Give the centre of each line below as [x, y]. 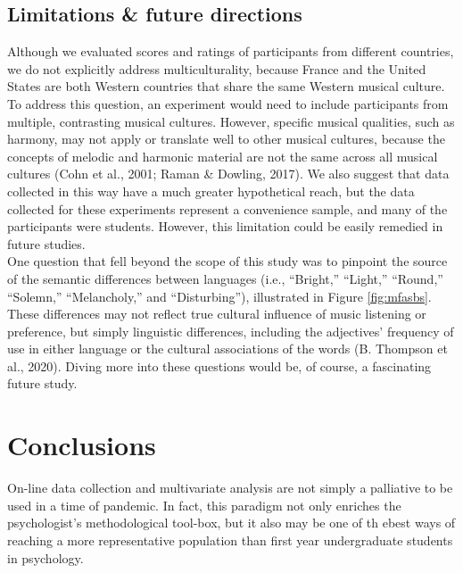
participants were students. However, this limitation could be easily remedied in [225, 226]
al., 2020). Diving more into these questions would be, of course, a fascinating [219, 365]
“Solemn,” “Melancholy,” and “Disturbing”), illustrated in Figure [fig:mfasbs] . [219, 296]
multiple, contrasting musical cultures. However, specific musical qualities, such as [231, 121]
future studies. [46, 243]
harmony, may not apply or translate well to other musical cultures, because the [226, 139]
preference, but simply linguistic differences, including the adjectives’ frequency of [231, 331]
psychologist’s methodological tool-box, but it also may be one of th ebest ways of [231, 523]
